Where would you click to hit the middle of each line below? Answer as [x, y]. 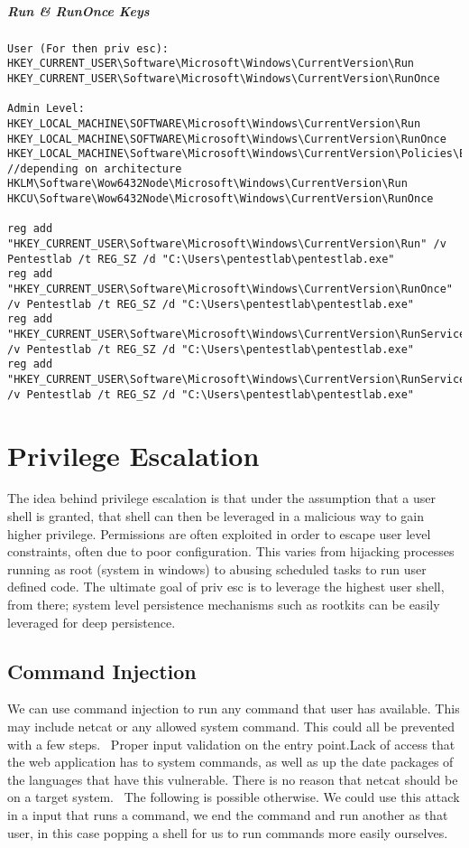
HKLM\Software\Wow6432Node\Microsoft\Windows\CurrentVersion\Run [207, 184]
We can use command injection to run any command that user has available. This [234, 708]
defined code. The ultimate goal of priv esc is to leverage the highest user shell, [226, 587]
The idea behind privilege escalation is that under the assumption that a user [221, 498]
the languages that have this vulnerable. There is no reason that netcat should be [233, 779]
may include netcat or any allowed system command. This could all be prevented [231, 726]
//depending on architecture [95, 168]
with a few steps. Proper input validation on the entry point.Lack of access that [231, 744]
